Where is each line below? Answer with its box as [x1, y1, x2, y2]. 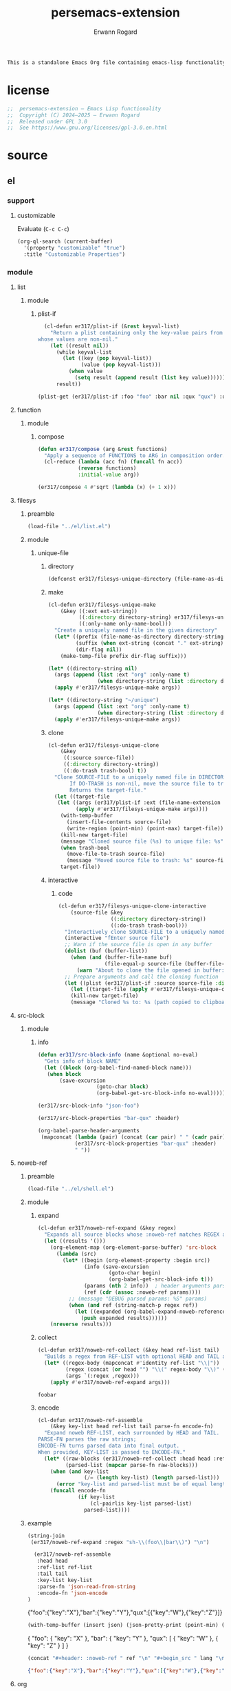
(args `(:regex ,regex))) [65, 1372, 140, 1379]
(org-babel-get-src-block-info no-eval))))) [96, 1090, 226, 1097]
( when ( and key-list [50, 1468, 109, 1475]
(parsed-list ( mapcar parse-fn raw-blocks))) [65, 1461, 198, 1468]
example [27, 1519, 52, 1527]
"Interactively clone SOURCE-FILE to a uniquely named [64, 928, 225, 935]
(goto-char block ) [96, 1083, 149, 1090]
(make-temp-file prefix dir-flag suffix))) [60, 652, 187, 659]
